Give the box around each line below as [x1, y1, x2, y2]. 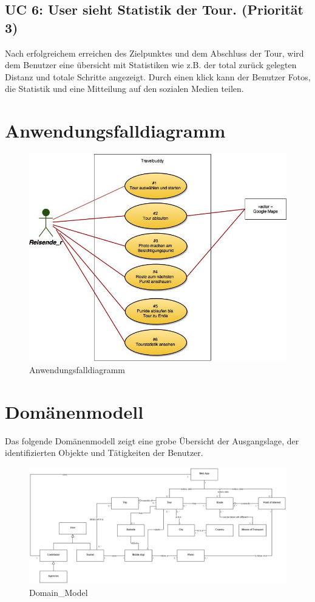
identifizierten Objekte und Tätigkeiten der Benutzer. [5, 446, 203, 459]
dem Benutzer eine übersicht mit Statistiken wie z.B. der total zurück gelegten [5, 58, 297, 71]
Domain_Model [29, 586, 88, 598]
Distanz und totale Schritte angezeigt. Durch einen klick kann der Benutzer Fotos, [5, 70, 311, 83]
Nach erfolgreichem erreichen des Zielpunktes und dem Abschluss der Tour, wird [5, 46, 304, 59]
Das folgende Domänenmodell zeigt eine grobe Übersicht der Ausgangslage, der [5, 434, 299, 447]
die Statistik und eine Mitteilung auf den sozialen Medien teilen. [5, 82, 244, 95]
